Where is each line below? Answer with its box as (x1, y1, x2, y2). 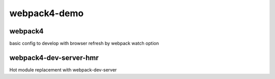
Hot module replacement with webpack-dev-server (9, 66, 117, 73)
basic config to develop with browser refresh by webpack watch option (9, 41, 159, 47)
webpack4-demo (9, 8, 84, 19)
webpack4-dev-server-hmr (9, 53, 99, 62)
